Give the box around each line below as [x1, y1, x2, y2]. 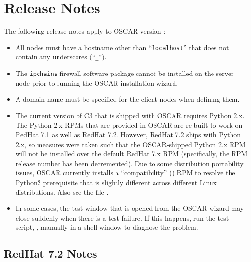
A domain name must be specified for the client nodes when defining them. [15, 94, 240, 104]
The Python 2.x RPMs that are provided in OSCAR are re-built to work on [15, 120, 243, 130]
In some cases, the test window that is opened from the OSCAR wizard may [15, 203, 244, 213]
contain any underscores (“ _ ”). [15, 52, 107, 62]
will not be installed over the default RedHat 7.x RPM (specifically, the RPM [15, 149, 248, 159]
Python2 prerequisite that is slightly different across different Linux [15, 177, 217, 187]
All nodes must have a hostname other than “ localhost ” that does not [15, 42, 229, 52]
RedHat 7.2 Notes [4, 246, 97, 261]
